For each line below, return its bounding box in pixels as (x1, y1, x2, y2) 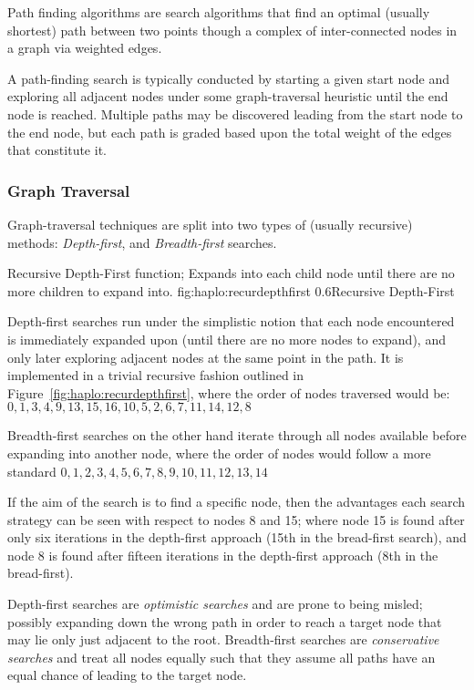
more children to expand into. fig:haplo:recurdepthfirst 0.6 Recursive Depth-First (7, 281, 455, 300)
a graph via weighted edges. (7, 38, 162, 57)
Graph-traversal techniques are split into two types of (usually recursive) (7, 214, 413, 233)
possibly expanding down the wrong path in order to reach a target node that (7, 612, 442, 631)
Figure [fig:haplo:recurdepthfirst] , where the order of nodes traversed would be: (7, 383, 450, 402)
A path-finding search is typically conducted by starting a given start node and (7, 68, 450, 88)
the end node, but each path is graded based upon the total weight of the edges (7, 122, 452, 141)
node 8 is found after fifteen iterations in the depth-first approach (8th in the (7, 545, 438, 564)
